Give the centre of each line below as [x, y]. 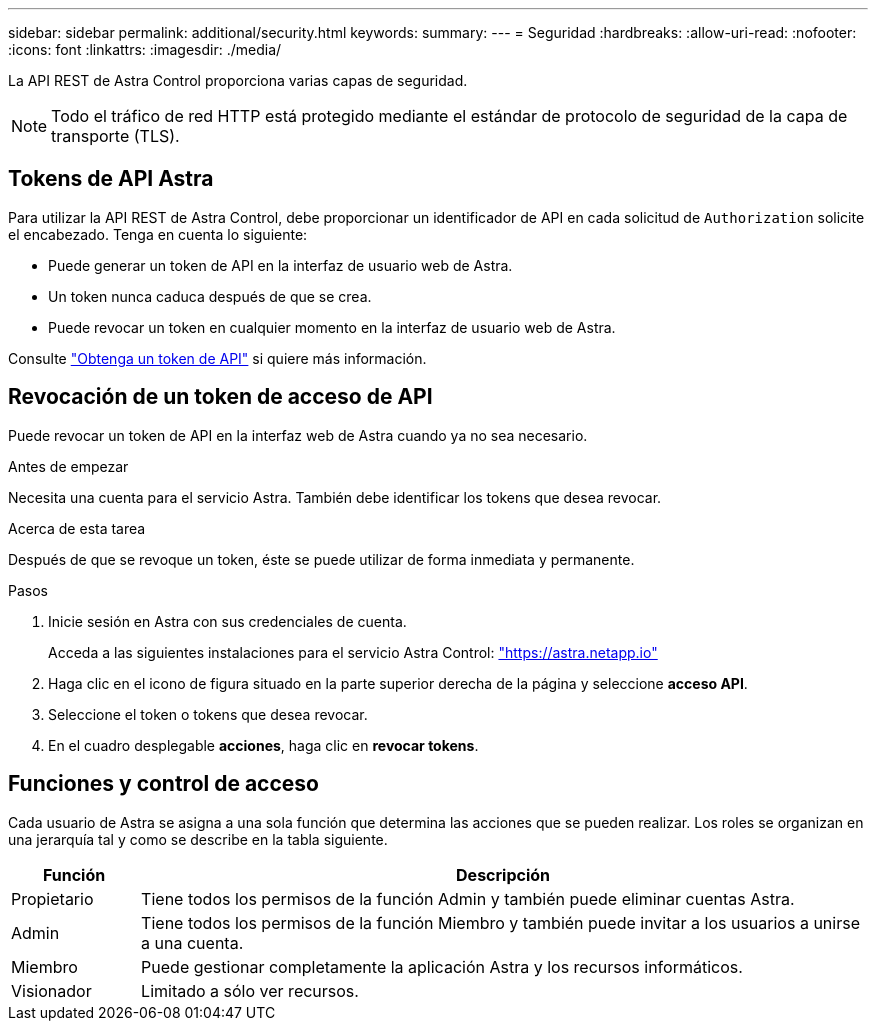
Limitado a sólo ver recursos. [250, 990]
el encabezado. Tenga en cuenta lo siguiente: [158, 234]
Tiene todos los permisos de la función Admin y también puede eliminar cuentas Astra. [468, 898]
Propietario [52, 898]
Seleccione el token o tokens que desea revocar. [208, 714]
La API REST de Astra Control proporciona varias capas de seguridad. [238, 80]
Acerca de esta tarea [77, 528]
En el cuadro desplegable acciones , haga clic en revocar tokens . [263, 745]
